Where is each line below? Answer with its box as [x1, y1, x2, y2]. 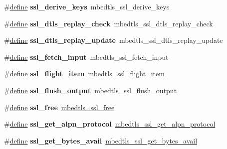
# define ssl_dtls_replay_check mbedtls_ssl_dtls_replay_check [4, 18, 213, 28]
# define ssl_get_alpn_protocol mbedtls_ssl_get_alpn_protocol [4, 119, 216, 129]
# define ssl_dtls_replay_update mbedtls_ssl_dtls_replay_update [4, 35, 223, 45]
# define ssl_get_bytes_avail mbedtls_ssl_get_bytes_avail [4, 135, 198, 146]
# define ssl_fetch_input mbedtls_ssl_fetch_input [4, 51, 169, 62]
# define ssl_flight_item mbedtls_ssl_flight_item [4, 68, 165, 79]
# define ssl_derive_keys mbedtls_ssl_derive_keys [4, 1, 170, 11]
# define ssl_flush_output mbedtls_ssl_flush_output [4, 85, 177, 95]
